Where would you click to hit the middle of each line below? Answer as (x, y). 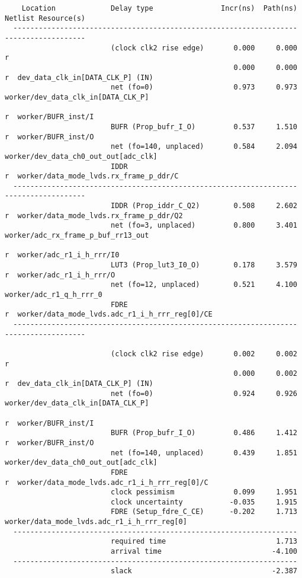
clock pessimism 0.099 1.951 (204, 492)
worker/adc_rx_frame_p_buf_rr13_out (77, 236)
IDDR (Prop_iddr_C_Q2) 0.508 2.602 (204, 206)
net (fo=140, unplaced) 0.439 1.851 (204, 453)
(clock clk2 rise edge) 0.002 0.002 (204, 354)
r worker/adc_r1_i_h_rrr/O (60, 275)
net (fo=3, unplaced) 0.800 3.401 (204, 226)
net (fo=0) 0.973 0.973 (204, 87)
